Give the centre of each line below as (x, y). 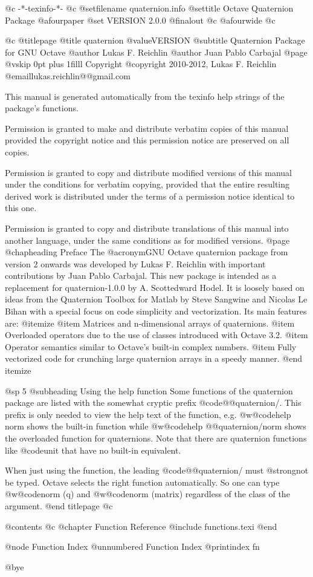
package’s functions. (42, 108)
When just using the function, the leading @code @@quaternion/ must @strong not (157, 470)
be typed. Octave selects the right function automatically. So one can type (142, 482)
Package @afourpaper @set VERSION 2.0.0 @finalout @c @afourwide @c (140, 20)
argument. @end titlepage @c (59, 505)
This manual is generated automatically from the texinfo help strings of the (145, 96)
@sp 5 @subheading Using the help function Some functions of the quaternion (149, 390)
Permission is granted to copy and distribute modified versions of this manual (148, 172)
